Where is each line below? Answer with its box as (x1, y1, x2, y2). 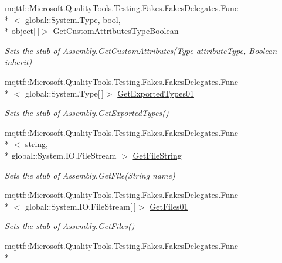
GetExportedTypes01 (117, 87, 194, 99)
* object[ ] (5, 25, 40, 37)
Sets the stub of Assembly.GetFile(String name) (5, 169, 175, 181)
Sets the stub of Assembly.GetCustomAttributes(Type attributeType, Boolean (5, 44, 277, 56)
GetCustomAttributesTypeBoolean (53, 25, 179, 37)
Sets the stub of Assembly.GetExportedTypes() (5, 107, 169, 119)
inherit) (5, 56, 32, 68)
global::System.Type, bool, (25, 13, 121, 25)
